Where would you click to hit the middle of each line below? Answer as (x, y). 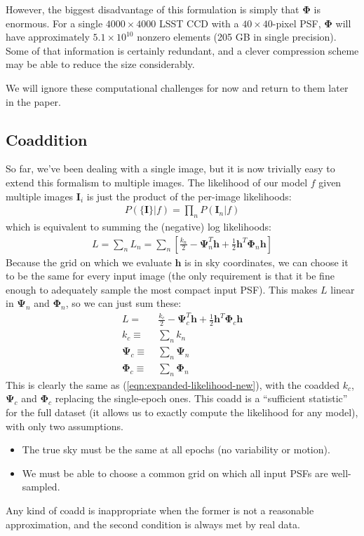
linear (343, 289)
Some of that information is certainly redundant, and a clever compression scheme (182, 50)
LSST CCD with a (199, 23)
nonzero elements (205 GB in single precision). (237, 37)
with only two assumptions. (65, 426)
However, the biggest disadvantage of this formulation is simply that (153, 9)
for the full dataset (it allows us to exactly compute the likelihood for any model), (182, 412)
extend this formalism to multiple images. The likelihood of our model (157, 182)
